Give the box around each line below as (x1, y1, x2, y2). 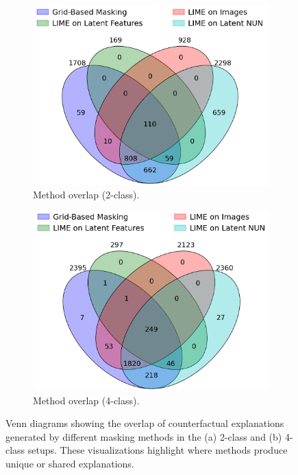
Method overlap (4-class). (33, 393, 140, 407)
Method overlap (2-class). (33, 187, 140, 202)
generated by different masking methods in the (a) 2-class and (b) (5, 429, 282, 443)
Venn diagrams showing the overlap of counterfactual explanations (5, 416, 284, 430)
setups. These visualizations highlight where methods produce (27, 443, 288, 457)
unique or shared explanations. (5, 456, 134, 471)
